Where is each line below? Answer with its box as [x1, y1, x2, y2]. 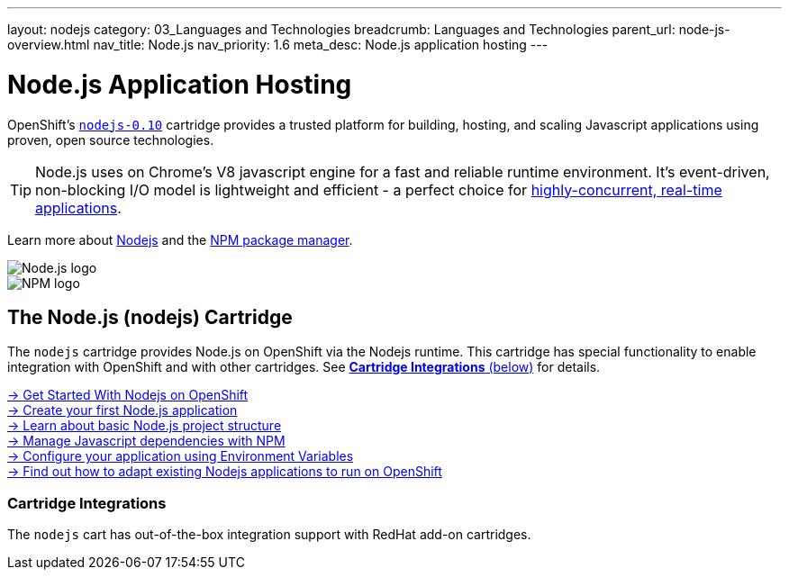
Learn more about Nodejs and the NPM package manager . [7, 231, 353, 248]
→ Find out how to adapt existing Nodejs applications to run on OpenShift [7, 464, 442, 480]
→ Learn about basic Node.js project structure [7, 418, 282, 434]
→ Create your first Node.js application [7, 402, 238, 419]
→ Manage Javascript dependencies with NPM [7, 433, 286, 449]
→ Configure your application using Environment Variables [7, 448, 354, 464]
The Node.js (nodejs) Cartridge [7, 305, 293, 329]
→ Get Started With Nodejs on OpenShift [7, 387, 249, 403]
